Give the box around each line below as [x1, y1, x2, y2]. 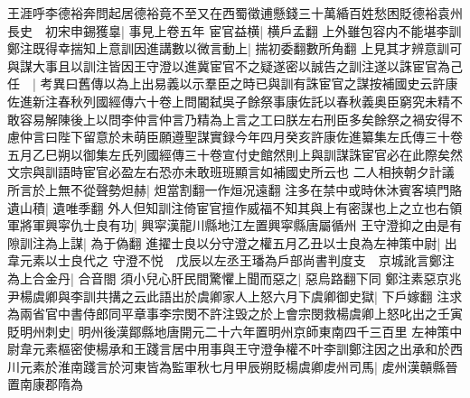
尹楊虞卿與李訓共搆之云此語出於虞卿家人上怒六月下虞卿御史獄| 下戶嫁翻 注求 [7, 286, 463, 305]
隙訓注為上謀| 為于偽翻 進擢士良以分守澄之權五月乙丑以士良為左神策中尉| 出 [7, 233, 457, 252]
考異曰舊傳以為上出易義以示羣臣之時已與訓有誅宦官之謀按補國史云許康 [40, 74, 458, 93]
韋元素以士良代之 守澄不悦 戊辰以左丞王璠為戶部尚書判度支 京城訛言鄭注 [7, 251, 455, 270]
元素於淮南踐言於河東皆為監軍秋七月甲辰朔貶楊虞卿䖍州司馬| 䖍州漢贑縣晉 [19, 356, 458, 375]
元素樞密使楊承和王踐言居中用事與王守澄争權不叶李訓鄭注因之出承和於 [32, 339, 450, 358]
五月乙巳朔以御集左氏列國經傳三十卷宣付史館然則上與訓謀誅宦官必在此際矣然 [7, 144, 463, 163]
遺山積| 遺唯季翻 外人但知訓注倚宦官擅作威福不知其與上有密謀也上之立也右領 [7, 198, 463, 217]
